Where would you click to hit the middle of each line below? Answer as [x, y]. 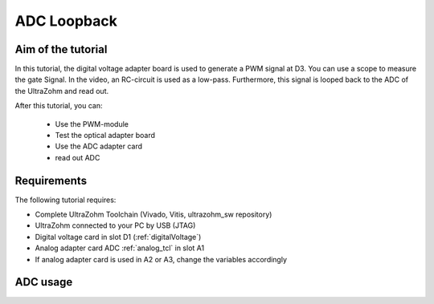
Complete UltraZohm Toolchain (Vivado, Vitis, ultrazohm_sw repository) [154, 215]
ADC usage [44, 282]
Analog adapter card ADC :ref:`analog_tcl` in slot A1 [120, 248]
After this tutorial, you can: [59, 106]
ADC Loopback [66, 21]
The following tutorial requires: [66, 200]
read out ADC [78, 157]
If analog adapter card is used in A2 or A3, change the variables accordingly [161, 259]
